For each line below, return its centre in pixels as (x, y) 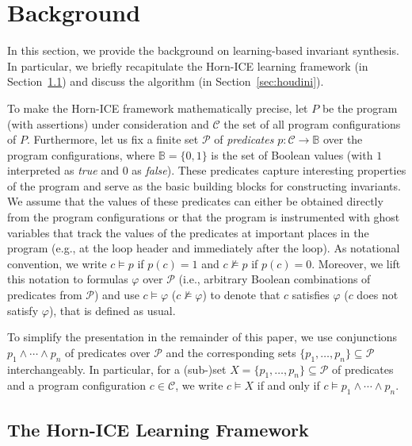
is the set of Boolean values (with (292, 154)
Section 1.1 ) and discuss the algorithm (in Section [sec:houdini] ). (166, 81)
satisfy (23, 310)
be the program (360, 108)
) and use (117, 295)
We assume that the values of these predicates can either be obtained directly (195, 201)
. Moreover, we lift (356, 263)
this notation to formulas (68, 279)
